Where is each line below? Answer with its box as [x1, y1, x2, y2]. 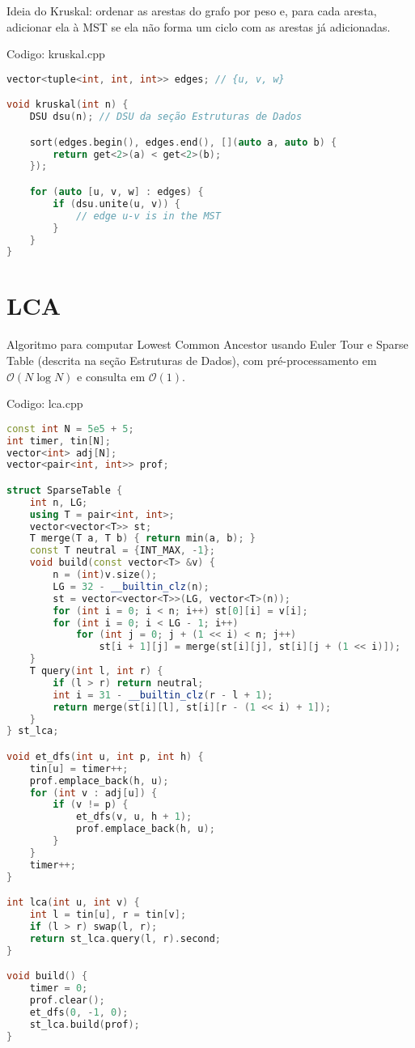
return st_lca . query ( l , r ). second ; [29, 932, 221, 944]
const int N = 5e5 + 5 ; [6, 422, 134, 435]
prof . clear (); [29, 995, 105, 1006]
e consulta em [77, 367, 146, 384]
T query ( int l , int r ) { [29, 665, 163, 677]
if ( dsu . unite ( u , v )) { [53, 197, 180, 210]
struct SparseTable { [6, 484, 123, 496]
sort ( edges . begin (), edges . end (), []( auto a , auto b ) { [29, 136, 337, 148]
